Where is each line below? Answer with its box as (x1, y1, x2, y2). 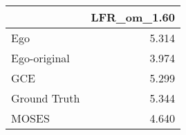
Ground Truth (11, 90, 80, 106)
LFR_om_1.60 (91, 9, 175, 25)
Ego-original (11, 50, 70, 66)
